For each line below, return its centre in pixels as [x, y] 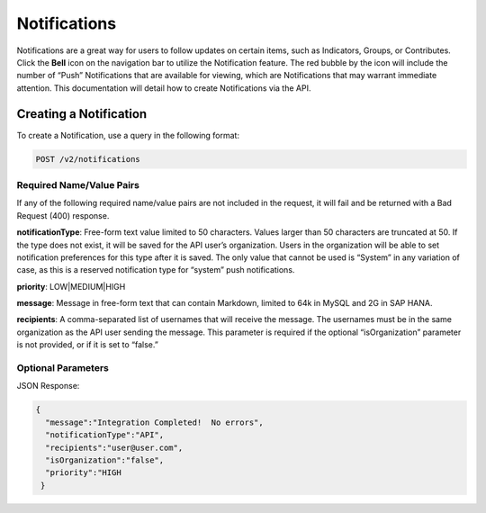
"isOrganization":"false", [105, 460]
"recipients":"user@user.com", [114, 447]
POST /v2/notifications [88, 159]
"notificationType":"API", [105, 435]
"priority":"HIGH [83, 473]
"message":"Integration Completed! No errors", [155, 422]
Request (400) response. [63, 215]
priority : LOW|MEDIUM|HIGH [71, 286]
